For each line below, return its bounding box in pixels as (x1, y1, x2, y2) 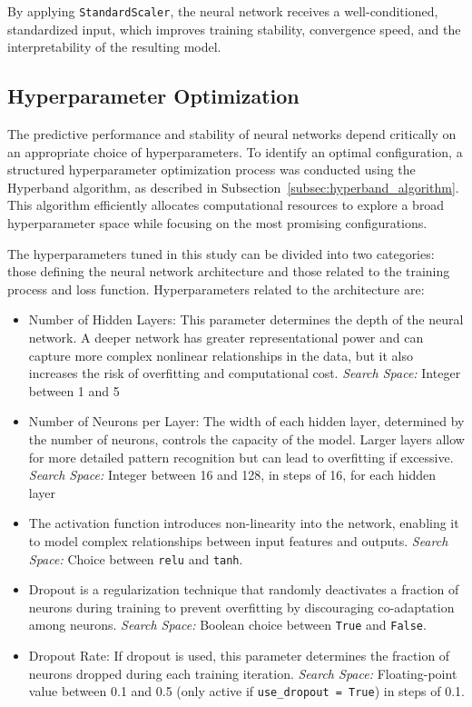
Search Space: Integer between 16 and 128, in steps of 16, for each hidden (28, 465, 437, 484)
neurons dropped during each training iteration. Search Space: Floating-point (28, 663, 457, 682)
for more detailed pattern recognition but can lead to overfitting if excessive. (28, 447, 454, 466)
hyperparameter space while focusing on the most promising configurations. (7, 214, 428, 233)
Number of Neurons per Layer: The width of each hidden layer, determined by (28, 412, 465, 431)
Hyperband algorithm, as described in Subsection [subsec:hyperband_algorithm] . (7, 177, 459, 196)
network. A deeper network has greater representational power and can (28, 327, 424, 346)
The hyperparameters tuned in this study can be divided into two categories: (7, 244, 435, 263)
